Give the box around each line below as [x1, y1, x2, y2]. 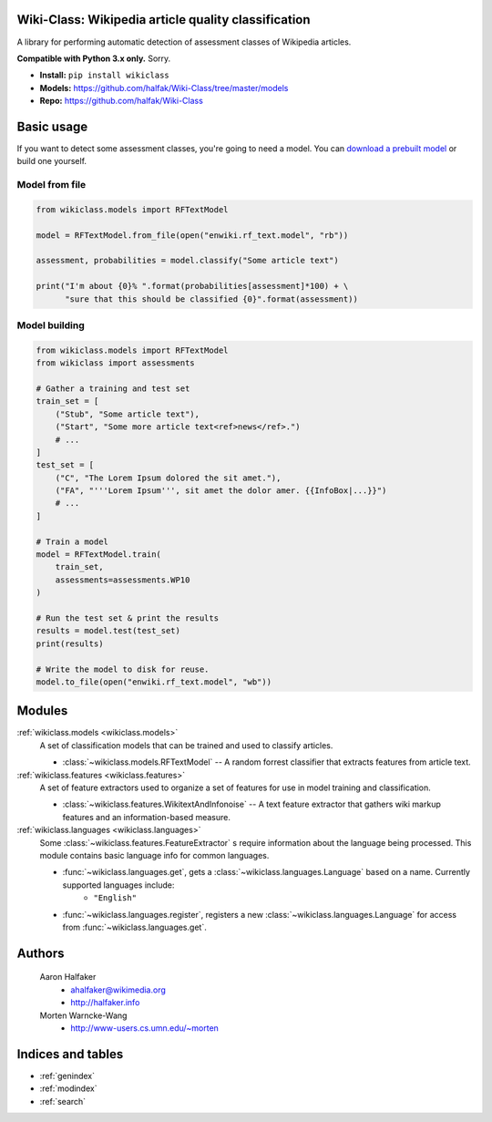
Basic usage [16, 118, 88, 134]
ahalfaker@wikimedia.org [70, 984, 166, 995]
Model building [16, 319, 86, 332]
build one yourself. [16, 156, 87, 167]
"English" [93, 893, 137, 903]
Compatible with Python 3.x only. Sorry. [16, 53, 171, 64]
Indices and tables [16, 1046, 124, 1062]
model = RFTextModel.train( [36, 550, 161, 560]
